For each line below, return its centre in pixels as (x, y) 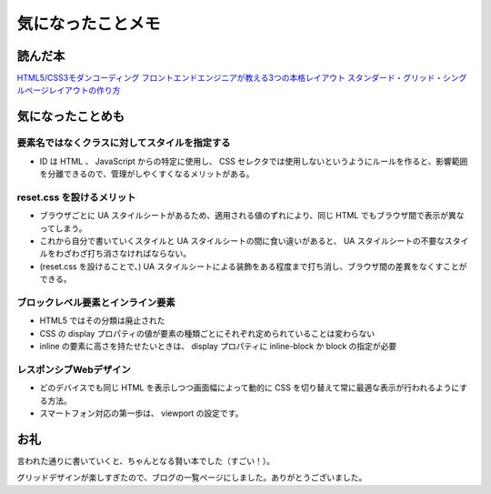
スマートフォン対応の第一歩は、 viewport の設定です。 (141, 413)
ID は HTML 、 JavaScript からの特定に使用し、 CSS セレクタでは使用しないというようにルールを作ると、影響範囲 (254, 161)
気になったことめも (70, 117)
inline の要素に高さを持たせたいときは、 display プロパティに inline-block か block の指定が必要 (218, 347)
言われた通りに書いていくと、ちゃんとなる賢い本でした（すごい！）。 (145, 460)
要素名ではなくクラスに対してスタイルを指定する (124, 143)
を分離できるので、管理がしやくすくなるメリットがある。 (147, 174)
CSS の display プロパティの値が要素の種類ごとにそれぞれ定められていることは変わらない (207, 333)
